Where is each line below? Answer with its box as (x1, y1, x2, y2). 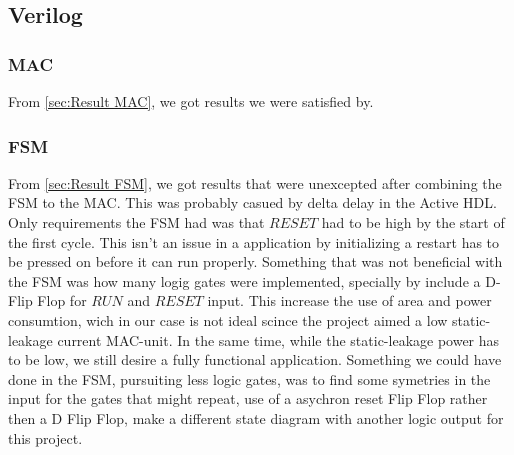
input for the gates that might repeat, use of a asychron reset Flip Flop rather (8, 388, 488, 409)
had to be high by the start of (321, 212, 505, 232)
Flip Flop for (8, 290, 87, 311)
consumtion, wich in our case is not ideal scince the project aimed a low (8, 309, 448, 330)
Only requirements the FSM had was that (8, 212, 265, 232)
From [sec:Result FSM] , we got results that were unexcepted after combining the (8, 172, 502, 193)
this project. (8, 427, 83, 448)
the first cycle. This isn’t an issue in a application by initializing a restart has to (8, 231, 500, 252)
